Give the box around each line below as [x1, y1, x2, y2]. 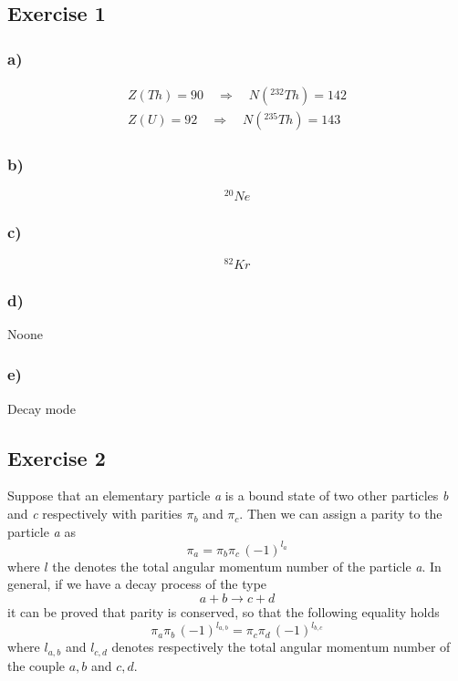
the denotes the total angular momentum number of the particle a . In [52, 556, 442, 575]
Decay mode [7, 398, 76, 418]
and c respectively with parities [7, 504, 182, 523]
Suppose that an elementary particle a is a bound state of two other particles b [7, 486, 449, 505]
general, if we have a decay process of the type [7, 574, 267, 593]
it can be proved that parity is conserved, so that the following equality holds [7, 602, 440, 621]
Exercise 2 [7, 443, 106, 471]
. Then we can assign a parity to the [239, 504, 442, 523]
